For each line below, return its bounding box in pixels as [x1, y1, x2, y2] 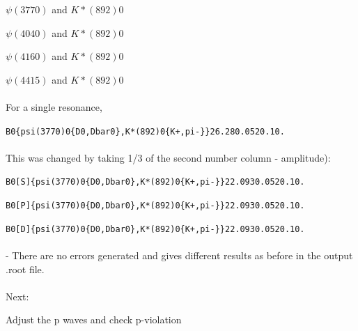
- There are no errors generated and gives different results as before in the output [6, 247, 353, 262]
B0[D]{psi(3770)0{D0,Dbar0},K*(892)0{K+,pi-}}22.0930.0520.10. [6, 224, 305, 234]
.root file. [6, 261, 45, 276]
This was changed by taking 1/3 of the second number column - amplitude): [6, 150, 331, 164]
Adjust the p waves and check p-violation [6, 312, 182, 327]
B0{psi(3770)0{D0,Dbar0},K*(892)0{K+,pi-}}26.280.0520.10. [6, 126, 285, 137]
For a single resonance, [6, 99, 102, 114]
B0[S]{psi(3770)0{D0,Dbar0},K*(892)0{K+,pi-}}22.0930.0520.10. [6, 177, 305, 187]
